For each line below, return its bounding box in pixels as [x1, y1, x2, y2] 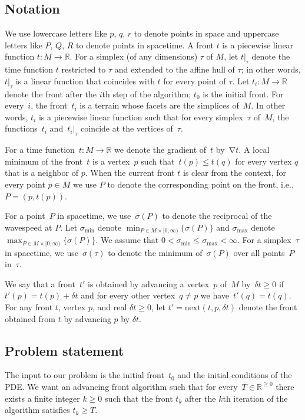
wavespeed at [5, 221, 52, 233]
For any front [5, 301, 53, 313]
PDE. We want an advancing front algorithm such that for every [5, 380, 238, 392]
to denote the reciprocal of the [162, 209, 272, 222]
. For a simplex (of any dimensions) [69, 50, 198, 63]
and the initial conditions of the [177, 369, 292, 381]
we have [200, 289, 230, 301]
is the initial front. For [203, 87, 284, 100]
